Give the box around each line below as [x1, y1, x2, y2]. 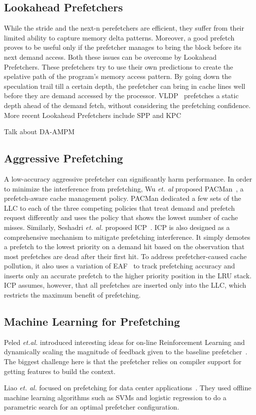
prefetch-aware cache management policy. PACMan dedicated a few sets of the [4, 193, 241, 203]
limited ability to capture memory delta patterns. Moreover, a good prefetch [4, 32, 235, 42]
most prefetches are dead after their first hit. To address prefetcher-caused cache [4, 251, 247, 261]
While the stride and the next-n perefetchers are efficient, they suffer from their [4, 23, 244, 33]
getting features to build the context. [4, 366, 116, 376]
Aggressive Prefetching [4, 151, 123, 166]
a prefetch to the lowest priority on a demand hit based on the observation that [4, 241, 245, 252]
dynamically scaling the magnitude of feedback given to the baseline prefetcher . [4, 346, 248, 357]
